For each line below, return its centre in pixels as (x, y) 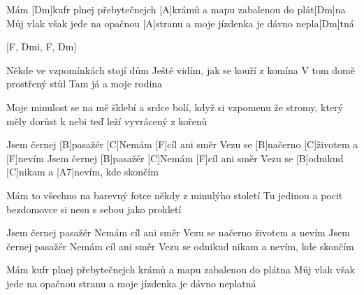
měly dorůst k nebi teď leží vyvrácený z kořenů (107, 121)
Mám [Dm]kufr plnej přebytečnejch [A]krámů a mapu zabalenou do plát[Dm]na (176, 9)
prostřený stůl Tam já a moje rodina (85, 84)
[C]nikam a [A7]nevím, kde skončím (82, 172)
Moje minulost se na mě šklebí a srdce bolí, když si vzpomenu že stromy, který (175, 107)
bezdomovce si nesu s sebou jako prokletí (94, 209)
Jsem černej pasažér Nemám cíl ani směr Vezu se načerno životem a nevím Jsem (178, 232)
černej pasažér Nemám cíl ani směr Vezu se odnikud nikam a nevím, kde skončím (180, 246)
